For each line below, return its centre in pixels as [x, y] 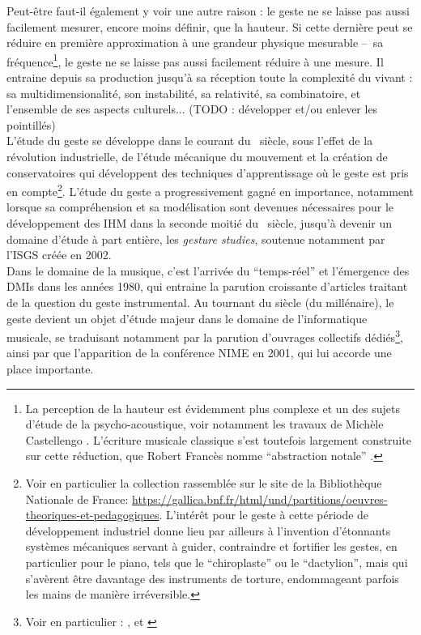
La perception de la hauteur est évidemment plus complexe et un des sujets [213, 408]
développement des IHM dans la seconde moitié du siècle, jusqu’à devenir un [200, 223]
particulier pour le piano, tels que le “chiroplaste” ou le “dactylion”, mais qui [217, 562]
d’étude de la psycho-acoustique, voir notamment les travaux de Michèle [204, 424]
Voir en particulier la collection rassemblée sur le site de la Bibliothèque [204, 483]
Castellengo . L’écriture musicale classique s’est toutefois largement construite [218, 439]
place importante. [50, 369]
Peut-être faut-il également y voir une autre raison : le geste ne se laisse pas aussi [208, 11]
